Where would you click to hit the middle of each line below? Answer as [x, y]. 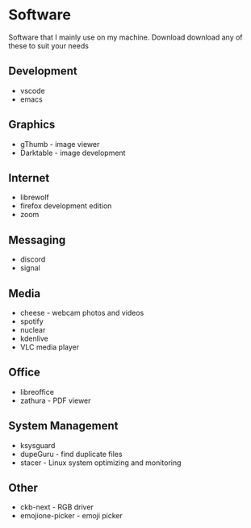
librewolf [35, 197]
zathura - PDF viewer [55, 400]
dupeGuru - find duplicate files [71, 454]
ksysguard [38, 445]
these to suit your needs [48, 45]
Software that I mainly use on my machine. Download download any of [126, 37]
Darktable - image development [73, 153]
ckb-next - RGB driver [57, 507]
